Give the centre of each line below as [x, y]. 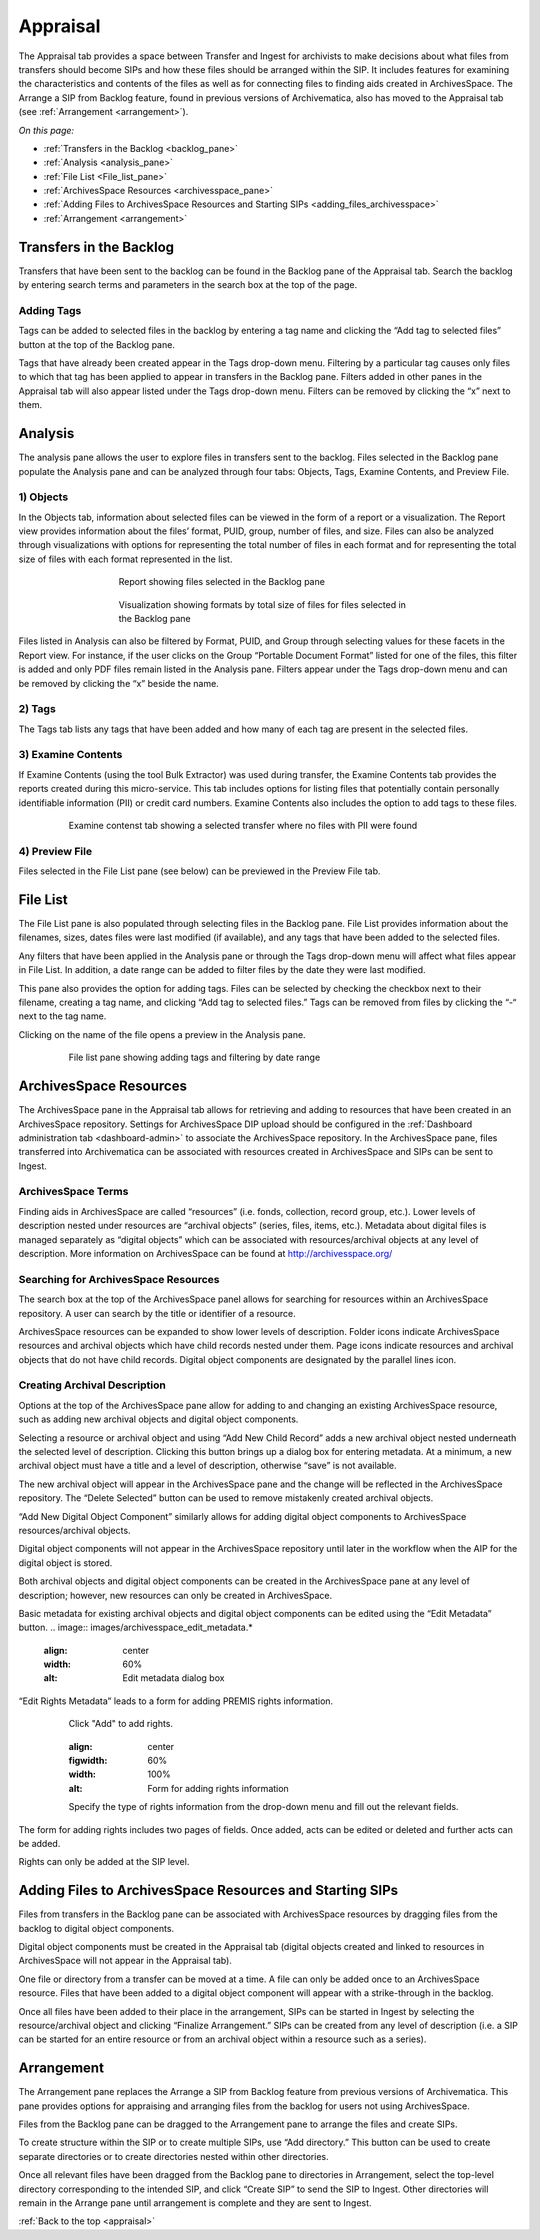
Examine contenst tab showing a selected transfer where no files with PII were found [243, 826]
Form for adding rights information [218, 1788]
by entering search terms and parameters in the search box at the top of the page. [188, 285]
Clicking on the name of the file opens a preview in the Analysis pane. [162, 1034]
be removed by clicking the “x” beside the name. [118, 683]
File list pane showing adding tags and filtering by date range [194, 1057]
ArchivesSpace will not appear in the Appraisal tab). [125, 1961]
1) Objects [43, 497]
